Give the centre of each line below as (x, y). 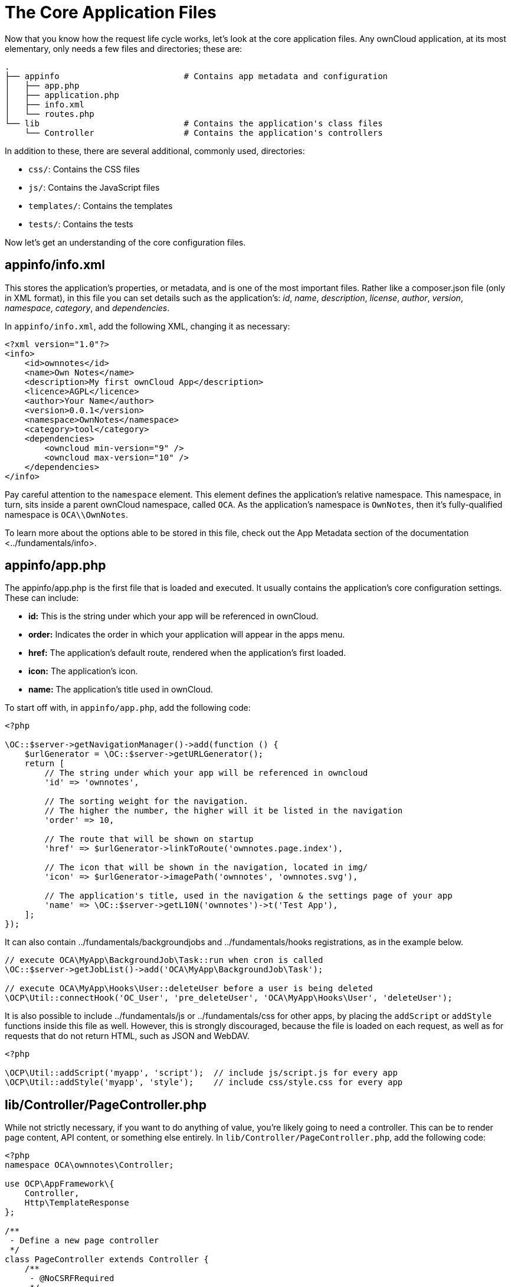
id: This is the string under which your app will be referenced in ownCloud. (173, 616)
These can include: (42, 598)
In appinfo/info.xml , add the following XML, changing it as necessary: (148, 326)
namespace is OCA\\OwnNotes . (66, 514)
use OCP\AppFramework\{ (60, 1184)
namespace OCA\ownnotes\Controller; (89, 1165)
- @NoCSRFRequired (72, 1278)
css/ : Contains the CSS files (84, 169)
